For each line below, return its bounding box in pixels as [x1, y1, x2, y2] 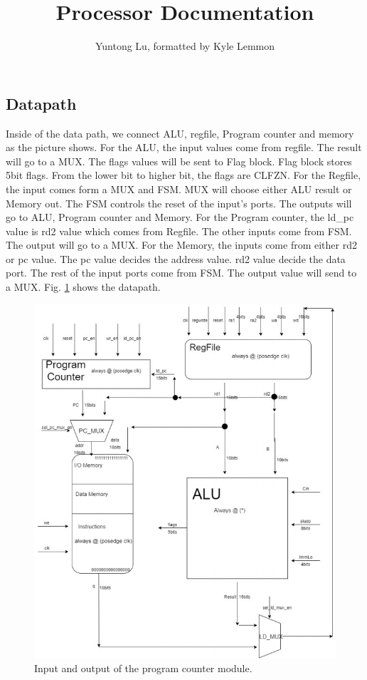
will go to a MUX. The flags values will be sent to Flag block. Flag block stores [6, 153, 352, 168]
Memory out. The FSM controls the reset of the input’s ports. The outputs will [6, 195, 352, 210]
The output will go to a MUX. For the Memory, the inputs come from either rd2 [6, 237, 357, 252]
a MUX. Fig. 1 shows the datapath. [6, 279, 161, 294]
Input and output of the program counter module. [34, 661, 252, 676]
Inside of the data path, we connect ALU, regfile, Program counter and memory [6, 125, 354, 140]
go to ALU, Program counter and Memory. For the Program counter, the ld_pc [6, 210, 354, 225]
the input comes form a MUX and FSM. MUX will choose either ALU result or [6, 181, 352, 196]
